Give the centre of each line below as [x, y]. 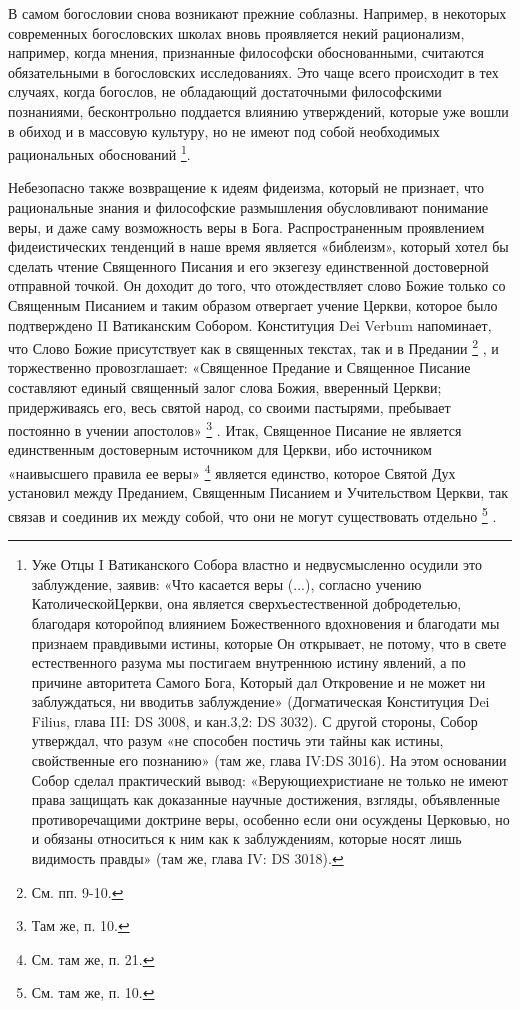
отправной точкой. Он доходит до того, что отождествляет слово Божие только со [257, 285]
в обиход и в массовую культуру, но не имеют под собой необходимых [224, 130]
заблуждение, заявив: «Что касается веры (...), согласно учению [226, 583]
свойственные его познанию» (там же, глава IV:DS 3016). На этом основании [269, 760]
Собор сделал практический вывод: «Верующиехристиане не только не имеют [269, 779]
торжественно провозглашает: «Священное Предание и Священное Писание [239, 367]
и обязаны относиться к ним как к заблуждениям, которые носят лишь [246, 838]
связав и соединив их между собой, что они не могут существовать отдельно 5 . [252, 514]
